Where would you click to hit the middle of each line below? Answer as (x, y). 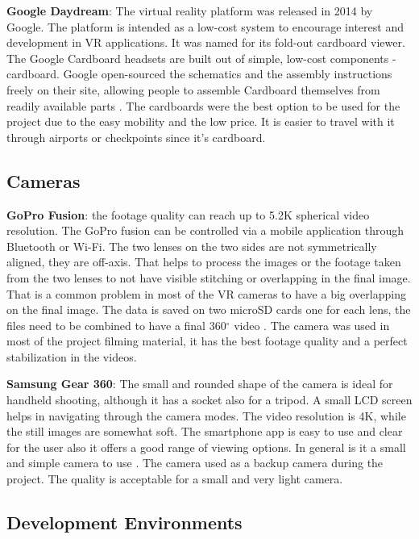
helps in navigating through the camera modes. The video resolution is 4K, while (206, 415)
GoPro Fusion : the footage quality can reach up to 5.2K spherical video (188, 214)
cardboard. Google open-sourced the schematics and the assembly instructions (199, 74)
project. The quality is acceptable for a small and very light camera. (175, 479)
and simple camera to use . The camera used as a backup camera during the (195, 463)
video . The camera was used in (312, 325)
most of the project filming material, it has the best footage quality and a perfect (207, 341)
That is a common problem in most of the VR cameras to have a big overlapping (206, 293)
